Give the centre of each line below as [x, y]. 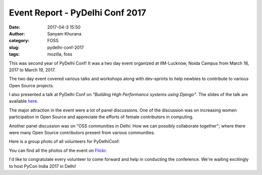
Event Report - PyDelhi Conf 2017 [78, 13]
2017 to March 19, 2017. [32, 70]
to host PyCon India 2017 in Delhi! [42, 166]
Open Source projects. [32, 85]
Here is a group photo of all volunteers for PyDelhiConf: [65, 142]
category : [19, 41]
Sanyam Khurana [64, 33]
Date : [15, 27]
